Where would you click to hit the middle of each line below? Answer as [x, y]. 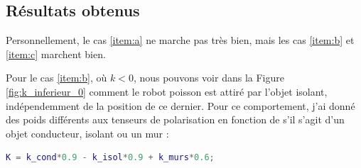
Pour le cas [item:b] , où [56, 78]
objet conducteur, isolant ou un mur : [87, 133]
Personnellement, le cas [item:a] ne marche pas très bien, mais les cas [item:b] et [180, 40]
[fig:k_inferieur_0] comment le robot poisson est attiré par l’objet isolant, [167, 91]
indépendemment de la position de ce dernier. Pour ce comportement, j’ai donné [180, 105]
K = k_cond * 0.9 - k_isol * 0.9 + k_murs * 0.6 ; [110, 158]
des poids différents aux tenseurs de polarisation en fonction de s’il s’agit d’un [175, 119]
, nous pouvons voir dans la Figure [209, 78]
